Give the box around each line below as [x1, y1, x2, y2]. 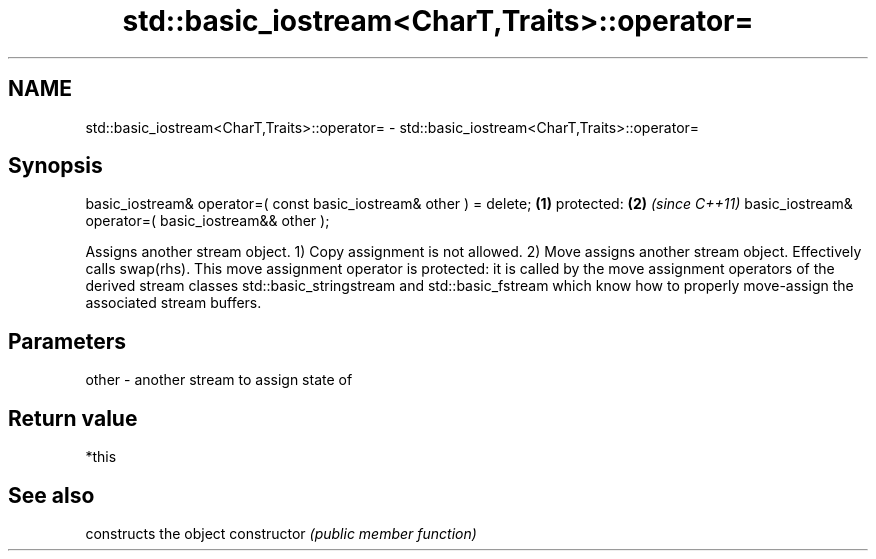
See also [8, 482, 95, 508]
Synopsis [8, 153, 103, 179]
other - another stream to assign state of [85, 371, 353, 389]
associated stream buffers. [85, 294, 262, 312]
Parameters [8, 328, 126, 354]
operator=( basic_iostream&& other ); [85, 212, 330, 230]
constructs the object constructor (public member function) [85, 524, 477, 542]
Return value [8, 405, 138, 431]
